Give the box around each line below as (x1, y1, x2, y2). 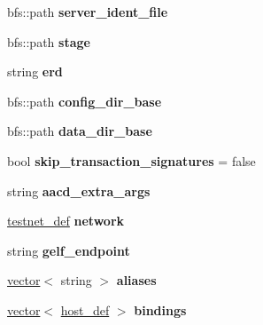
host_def (60, 300, 110, 319)
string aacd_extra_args (7, 181, 151, 200)
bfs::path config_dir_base (7, 91, 162, 110)
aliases (116, 271, 157, 289)
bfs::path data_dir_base (7, 122, 152, 140)
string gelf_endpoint (7, 241, 130, 259)
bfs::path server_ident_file (7, 3, 168, 20)
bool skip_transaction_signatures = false (7, 151, 256, 170)
